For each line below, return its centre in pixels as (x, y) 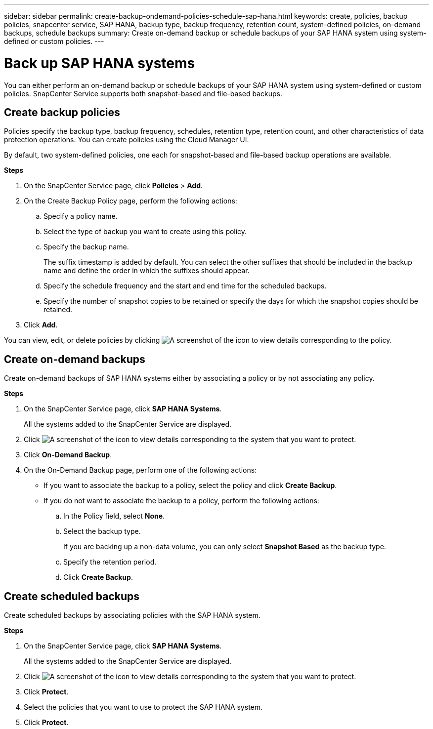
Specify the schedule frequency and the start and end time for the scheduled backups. (185, 286)
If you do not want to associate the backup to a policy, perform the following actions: (181, 501)
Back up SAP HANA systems (100, 63)
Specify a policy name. (81, 216)
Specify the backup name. (86, 247)
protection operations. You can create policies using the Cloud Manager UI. (127, 140)
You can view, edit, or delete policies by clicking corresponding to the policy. (198, 340)
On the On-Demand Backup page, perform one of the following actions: (140, 470)
